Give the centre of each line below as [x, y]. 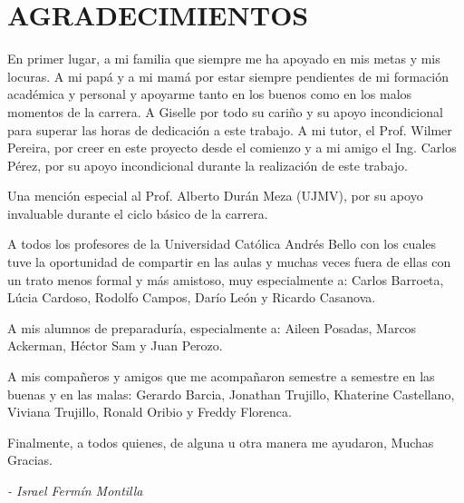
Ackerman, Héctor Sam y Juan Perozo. [115, 345]
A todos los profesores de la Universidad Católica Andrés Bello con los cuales [222, 244]
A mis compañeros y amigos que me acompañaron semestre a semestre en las [221, 376]
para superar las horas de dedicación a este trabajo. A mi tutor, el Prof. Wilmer [230, 129]
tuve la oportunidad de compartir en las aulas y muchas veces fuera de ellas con [229, 262]
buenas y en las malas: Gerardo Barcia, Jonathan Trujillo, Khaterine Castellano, [231, 394]
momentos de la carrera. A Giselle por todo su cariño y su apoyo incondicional [225, 111]
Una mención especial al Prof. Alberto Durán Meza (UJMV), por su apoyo [215, 196]
